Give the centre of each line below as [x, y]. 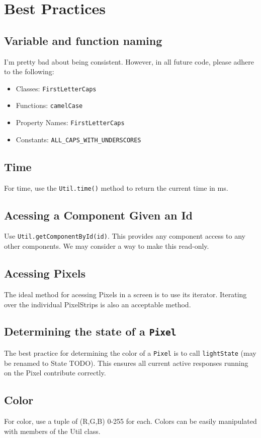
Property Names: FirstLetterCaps [70, 122]
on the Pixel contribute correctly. [55, 373]
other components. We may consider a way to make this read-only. [107, 246]
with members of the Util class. [52, 431]
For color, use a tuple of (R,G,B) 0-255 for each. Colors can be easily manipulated [130, 421]
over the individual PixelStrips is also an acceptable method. [98, 304]
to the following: [29, 71]
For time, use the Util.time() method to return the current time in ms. [116, 187]
